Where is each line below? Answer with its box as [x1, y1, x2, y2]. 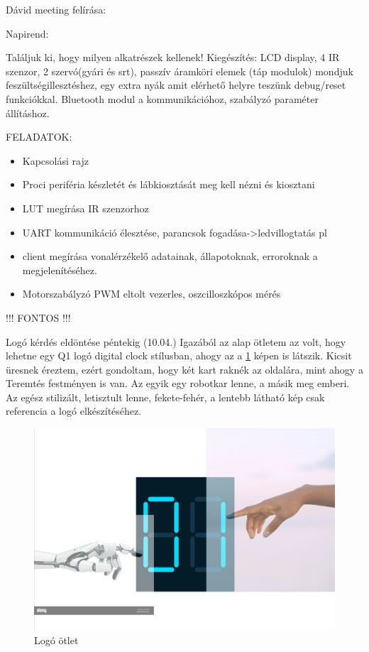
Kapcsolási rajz [22, 153, 89, 168]
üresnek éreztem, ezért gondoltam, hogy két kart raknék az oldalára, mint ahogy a [6, 362, 363, 376]
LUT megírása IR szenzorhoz [22, 200, 149, 215]
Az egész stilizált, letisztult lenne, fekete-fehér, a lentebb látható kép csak [6, 389, 325, 404]
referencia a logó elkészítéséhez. [6, 403, 142, 418]
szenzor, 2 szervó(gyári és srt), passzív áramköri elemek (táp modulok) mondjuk [6, 63, 353, 78]
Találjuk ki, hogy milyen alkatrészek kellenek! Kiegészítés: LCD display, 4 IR [6, 50, 340, 65]
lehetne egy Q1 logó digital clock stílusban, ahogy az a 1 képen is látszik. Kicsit [6, 348, 352, 363]
